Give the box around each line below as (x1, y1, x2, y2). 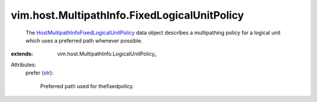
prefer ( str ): (25, 69, 54, 76)
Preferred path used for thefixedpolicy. (40, 82, 134, 90)
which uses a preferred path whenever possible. (25, 37, 143, 44)
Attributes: (11, 61, 36, 68)
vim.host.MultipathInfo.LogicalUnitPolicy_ (57, 50, 157, 58)
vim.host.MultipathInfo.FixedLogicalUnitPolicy (11, 9, 244, 22)
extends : (11, 50, 33, 58)
